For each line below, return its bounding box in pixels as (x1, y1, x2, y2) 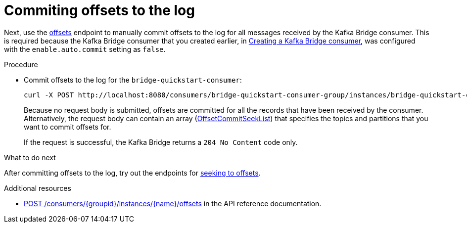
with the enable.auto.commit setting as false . (4, 45, 166, 53)
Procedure (4, 60, 38, 69)
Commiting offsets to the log (4, 2, 195, 19)
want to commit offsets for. (24, 122, 111, 131)
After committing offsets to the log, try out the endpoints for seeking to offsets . (4, 168, 261, 177)
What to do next (4, 153, 56, 162)
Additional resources (4, 183, 71, 192)
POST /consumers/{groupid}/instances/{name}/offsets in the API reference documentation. (24, 199, 322, 208)
